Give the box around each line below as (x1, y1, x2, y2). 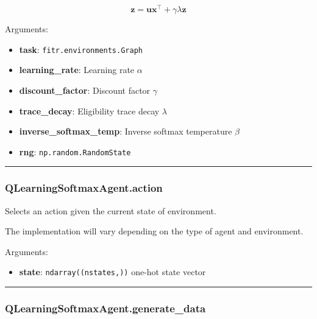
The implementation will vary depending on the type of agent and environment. (5, 225, 304, 237)
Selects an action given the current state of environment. (5, 204, 216, 217)
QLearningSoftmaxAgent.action (5, 180, 163, 195)
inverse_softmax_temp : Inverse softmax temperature (19, 125, 232, 138)
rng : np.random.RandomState (19, 145, 131, 158)
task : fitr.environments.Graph (19, 43, 143, 55)
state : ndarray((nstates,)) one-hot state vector (19, 265, 206, 278)
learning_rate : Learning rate (19, 63, 135, 76)
